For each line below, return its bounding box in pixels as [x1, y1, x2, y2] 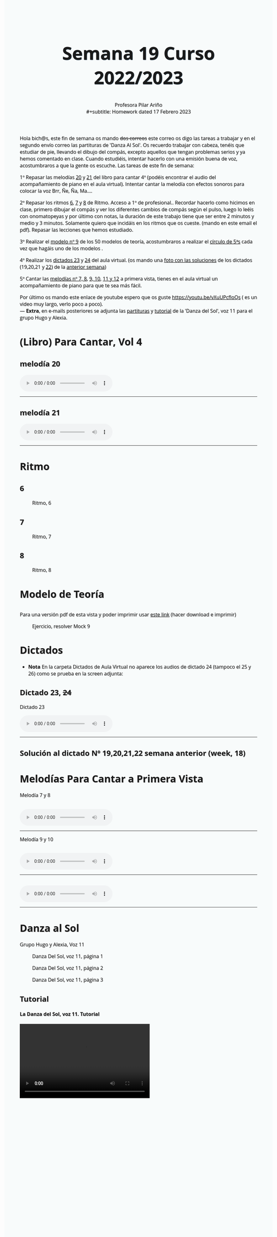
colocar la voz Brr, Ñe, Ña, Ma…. [20, 187, 92, 195]
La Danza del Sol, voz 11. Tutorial [20, 1010, 100, 1018]
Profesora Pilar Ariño [114, 101, 163, 109]
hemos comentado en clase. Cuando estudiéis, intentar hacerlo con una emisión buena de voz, [20, 155, 237, 163]
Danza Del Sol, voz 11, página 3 [32, 976, 103, 984]
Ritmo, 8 [32, 567, 51, 574]
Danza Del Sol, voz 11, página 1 [32, 952, 103, 960]
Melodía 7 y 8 [20, 792, 50, 799]
